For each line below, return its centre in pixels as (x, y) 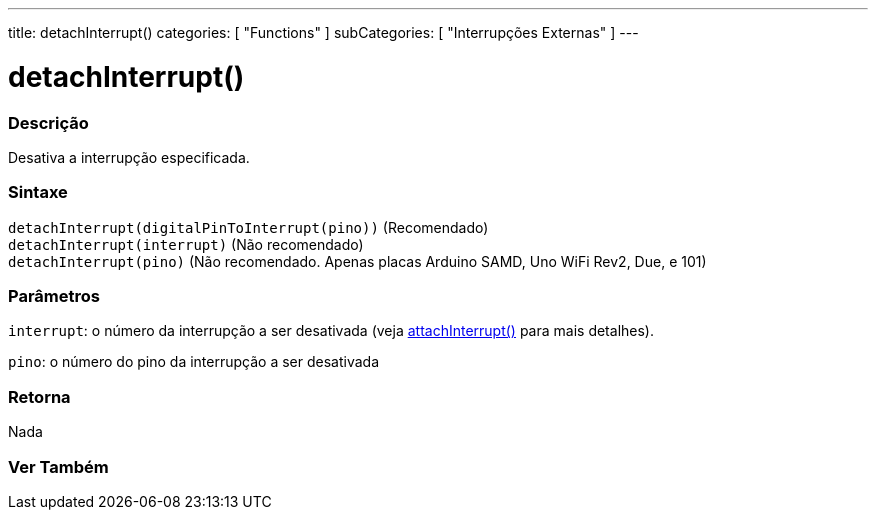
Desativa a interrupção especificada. (129, 157)
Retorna (39, 396)
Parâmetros (54, 296)
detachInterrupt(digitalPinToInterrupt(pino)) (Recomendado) (248, 227)
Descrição (48, 122)
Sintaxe (38, 192)
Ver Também (58, 466)
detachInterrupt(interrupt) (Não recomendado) (186, 244)
